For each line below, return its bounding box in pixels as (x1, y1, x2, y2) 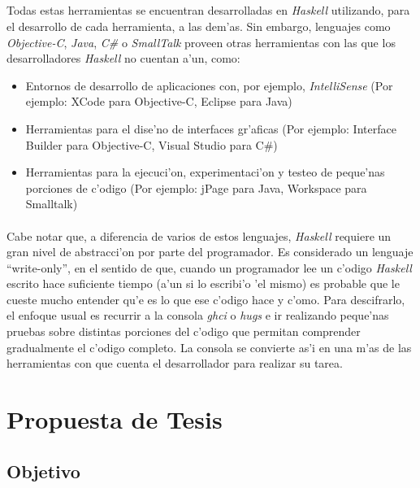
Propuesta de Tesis (6, 403, 223, 436)
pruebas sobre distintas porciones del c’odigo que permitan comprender (6, 323, 361, 340)
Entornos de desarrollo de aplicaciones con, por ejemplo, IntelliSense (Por (25, 76, 393, 94)
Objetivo (6, 458, 80, 483)
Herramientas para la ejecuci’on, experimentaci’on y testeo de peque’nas (25, 163, 385, 181)
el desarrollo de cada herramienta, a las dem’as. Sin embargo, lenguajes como (6, 17, 391, 34)
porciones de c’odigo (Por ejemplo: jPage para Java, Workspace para (25, 179, 367, 196)
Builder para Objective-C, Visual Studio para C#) (25, 136, 278, 153)
